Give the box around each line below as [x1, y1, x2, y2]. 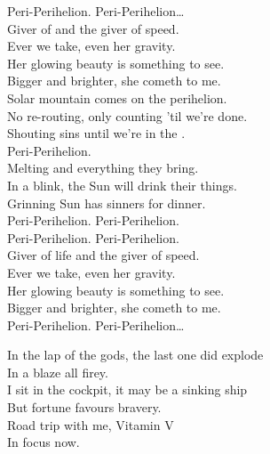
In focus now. [7, 433, 80, 451]
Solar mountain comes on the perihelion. [7, 88, 227, 107]
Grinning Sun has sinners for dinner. [7, 193, 206, 212]
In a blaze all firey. [7, 362, 108, 381]
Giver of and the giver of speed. [7, 19, 179, 37]
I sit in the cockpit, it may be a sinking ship [7, 380, 248, 399]
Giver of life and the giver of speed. [7, 246, 200, 264]
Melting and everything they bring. [7, 158, 199, 177]
